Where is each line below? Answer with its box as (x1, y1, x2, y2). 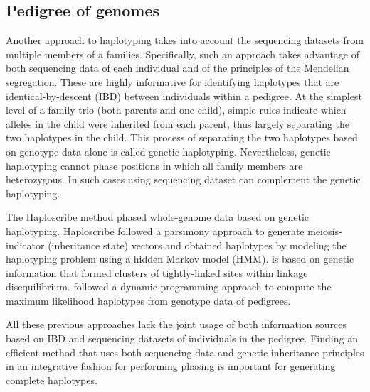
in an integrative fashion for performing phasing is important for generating (6, 359, 336, 374)
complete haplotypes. (6, 372, 97, 387)
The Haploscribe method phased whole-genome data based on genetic (6, 209, 310, 224)
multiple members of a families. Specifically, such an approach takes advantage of (6, 46, 359, 61)
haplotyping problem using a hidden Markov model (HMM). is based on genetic (6, 251, 354, 266)
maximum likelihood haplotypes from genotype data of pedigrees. (6, 293, 291, 307)
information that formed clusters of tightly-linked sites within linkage (6, 265, 308, 280)
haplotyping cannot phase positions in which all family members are (6, 158, 303, 173)
